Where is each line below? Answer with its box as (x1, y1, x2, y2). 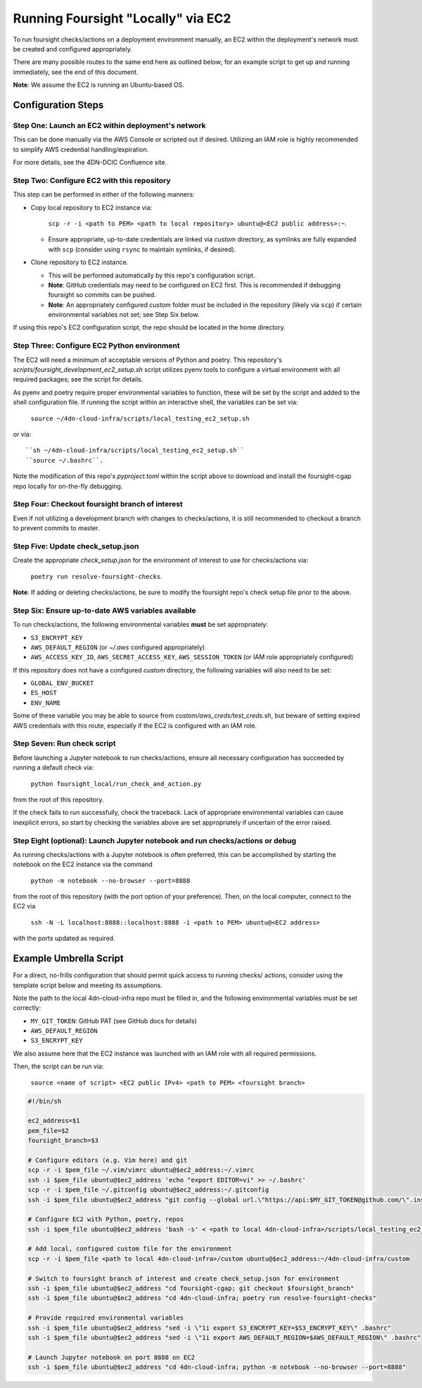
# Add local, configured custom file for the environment (27, 1245, 232, 1253)
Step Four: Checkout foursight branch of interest (13, 499, 183, 509)
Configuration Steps (13, 99, 104, 111)
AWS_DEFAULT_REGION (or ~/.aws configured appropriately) (30, 643, 205, 651)
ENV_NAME (30, 699, 61, 707)
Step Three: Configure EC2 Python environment (13, 341, 180, 351)
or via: (13, 430, 32, 438)
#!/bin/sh (27, 1097, 62, 1105)
